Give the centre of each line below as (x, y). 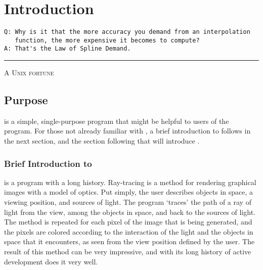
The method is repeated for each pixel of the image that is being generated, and (128, 222)
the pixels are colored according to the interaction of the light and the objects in (129, 231)
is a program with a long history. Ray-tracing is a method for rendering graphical (130, 182)
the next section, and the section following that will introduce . (102, 141)
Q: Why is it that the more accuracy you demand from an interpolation (127, 32)
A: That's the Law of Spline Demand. (68, 49)
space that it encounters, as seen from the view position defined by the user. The (129, 241)
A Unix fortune (29, 73)
